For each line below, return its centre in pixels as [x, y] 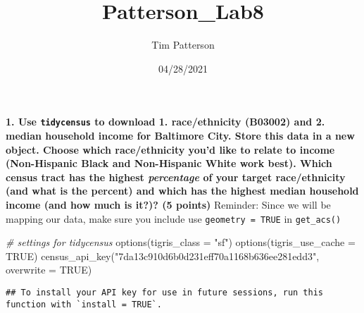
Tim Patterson [183, 45]
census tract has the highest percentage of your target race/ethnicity [176, 177]
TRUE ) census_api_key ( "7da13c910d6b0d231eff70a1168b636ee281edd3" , [163, 256]
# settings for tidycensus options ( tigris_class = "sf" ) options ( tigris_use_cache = [181, 242]
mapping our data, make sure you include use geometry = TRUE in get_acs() [174, 218]
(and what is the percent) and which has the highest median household [182, 191]
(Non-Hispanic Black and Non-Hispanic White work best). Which [169, 163]
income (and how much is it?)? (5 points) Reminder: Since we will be [168, 204]
